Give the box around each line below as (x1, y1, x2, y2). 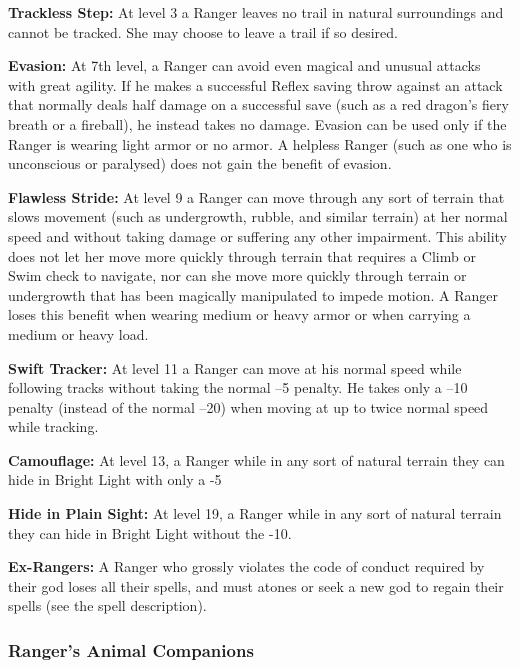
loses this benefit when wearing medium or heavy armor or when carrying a (8, 304, 471, 325)
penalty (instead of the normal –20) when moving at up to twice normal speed (8, 396, 489, 417)
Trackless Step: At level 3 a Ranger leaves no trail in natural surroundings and (8, 2, 504, 22)
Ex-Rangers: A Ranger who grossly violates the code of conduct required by (8, 556, 485, 577)
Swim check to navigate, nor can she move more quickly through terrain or (8, 265, 467, 286)
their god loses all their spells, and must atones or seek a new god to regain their (8, 575, 504, 596)
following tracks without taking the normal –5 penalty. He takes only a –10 (8, 377, 468, 398)
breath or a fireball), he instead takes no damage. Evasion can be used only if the (8, 113, 507, 134)
